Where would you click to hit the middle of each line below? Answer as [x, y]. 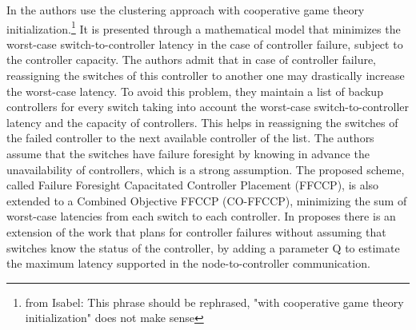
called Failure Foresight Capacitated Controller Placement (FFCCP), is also [193, 185]
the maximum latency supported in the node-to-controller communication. [188, 263]
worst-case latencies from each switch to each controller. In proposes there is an [201, 216]
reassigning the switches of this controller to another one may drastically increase [206, 76]
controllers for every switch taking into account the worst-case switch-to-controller [208, 107]
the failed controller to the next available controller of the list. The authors [190, 138]
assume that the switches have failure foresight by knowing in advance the [188, 153]
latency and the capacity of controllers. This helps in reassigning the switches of [202, 122]
